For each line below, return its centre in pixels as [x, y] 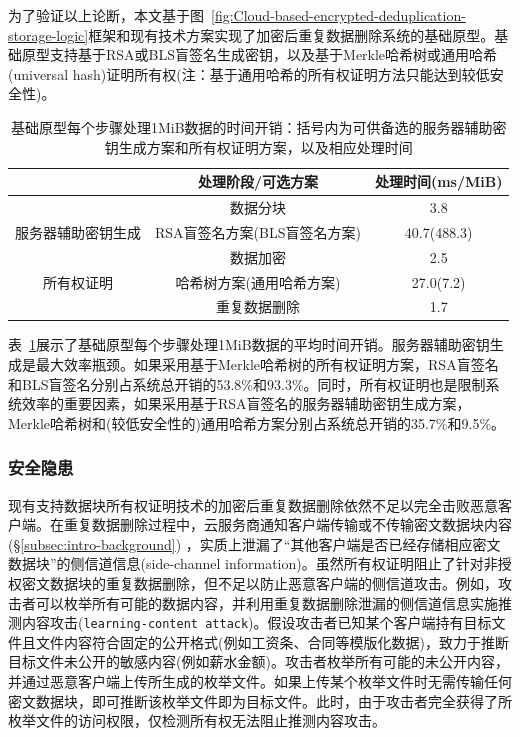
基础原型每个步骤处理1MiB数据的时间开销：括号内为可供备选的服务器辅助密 [258, 126]
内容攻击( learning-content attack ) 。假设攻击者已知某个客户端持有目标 [256, 622]
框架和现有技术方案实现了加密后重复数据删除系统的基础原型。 [291, 34]
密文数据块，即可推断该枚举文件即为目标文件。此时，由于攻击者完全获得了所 [260, 700]
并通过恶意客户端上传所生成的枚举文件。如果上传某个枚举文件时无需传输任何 [260, 681]
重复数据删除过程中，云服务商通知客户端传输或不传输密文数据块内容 [287, 524]
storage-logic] [48, 34]
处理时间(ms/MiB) [438, 181]
